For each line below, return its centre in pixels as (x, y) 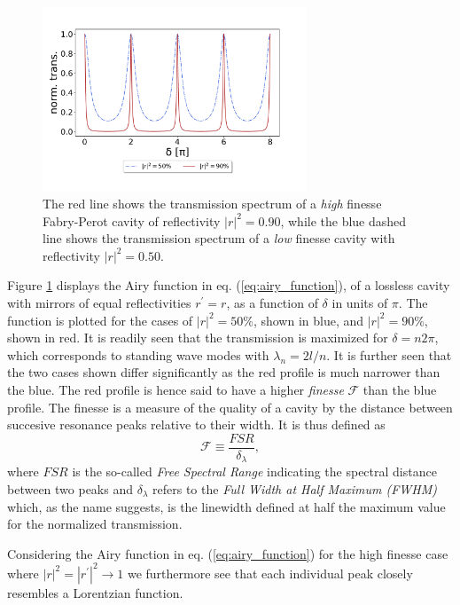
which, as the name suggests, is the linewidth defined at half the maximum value (226, 506)
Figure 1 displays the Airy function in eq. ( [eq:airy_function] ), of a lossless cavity (229, 285)
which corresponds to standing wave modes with (138, 354)
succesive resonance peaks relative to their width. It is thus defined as (196, 424)
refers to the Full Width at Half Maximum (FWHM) (295, 488)
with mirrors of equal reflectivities (99, 303)
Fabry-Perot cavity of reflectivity (132, 220)
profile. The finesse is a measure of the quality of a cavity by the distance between (230, 407)
